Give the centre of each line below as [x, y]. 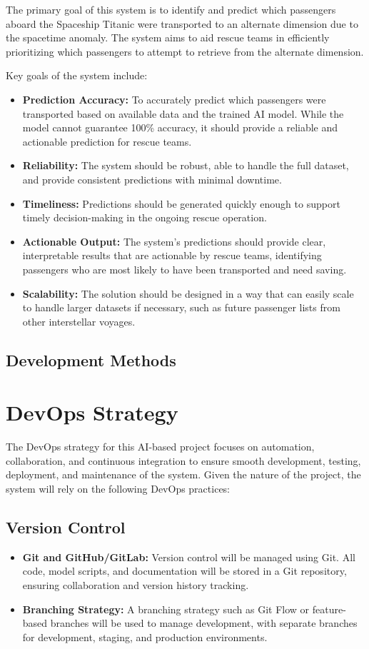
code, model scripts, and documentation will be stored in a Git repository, [184, 571]
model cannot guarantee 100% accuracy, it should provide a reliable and [180, 127]
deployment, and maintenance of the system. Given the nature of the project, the [183, 474]
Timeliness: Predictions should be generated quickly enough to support [181, 203]
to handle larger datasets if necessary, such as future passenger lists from [181, 307]
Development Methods [91, 359]
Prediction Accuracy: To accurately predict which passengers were [174, 99]
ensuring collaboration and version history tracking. [136, 584]
